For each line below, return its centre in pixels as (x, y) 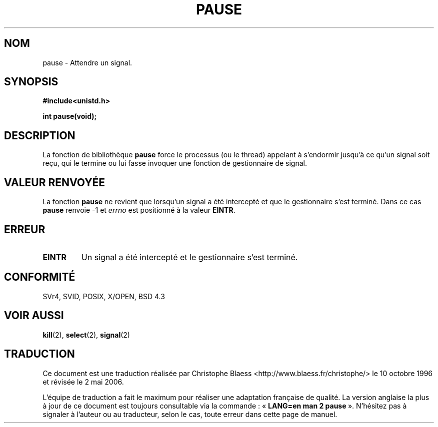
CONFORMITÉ (40, 277)
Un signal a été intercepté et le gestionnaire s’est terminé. (189, 257)
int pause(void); (70, 116)
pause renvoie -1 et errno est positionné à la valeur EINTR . (139, 210)
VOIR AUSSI (34, 316)
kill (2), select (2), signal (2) (86, 335)
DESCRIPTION (40, 135)
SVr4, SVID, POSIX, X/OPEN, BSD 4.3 (104, 296)
